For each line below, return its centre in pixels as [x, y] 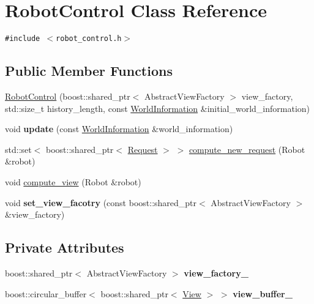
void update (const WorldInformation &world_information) [119, 129]
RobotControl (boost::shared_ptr [68, 96]
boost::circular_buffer [46, 293]
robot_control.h [89, 39]
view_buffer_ [263, 293]
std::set [18, 149]
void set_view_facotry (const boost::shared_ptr [101, 202]
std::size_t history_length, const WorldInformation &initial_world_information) [158, 108]
